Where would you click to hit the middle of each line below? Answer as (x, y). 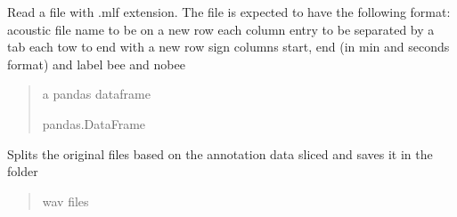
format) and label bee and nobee (96, 64)
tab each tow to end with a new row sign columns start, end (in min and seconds (228, 47)
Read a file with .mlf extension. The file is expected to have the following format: (229, 12)
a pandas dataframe (96, 94)
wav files (65, 201)
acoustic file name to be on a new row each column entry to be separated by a (221, 29)
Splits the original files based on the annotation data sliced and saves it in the (220, 153)
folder (23, 171)
